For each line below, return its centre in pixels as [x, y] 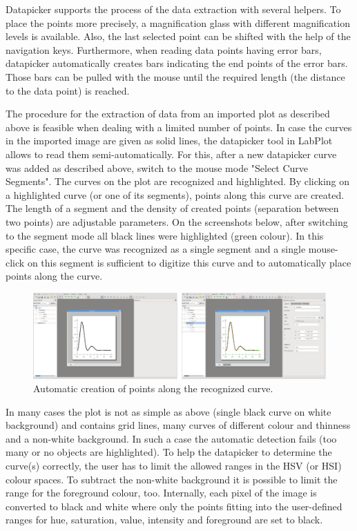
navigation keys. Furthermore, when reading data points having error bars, [164, 49]
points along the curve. [54, 276]
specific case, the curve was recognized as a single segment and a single [156, 249]
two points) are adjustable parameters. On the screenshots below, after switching [177, 221]
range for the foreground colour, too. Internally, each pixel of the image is [161, 493]
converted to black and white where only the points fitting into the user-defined [174, 506]
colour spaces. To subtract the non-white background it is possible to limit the [172, 479]
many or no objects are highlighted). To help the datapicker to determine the [169, 452]
